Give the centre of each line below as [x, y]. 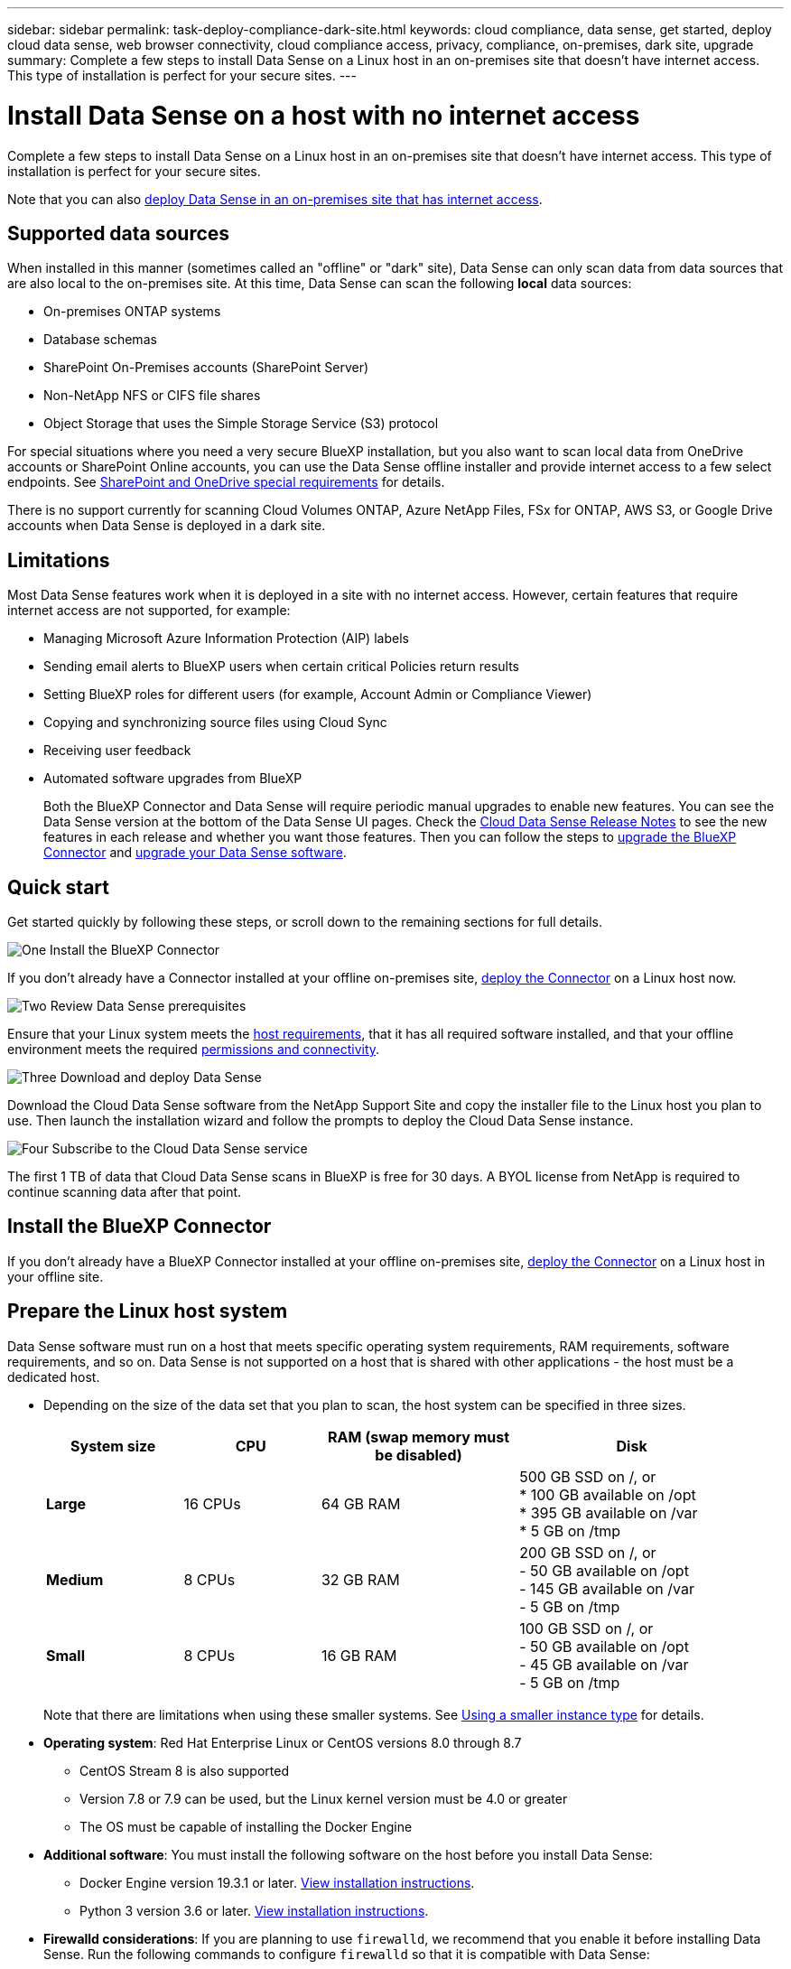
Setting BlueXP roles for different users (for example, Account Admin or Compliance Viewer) [318, 695]
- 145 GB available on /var [607, 1588]
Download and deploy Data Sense [161, 1078]
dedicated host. [54, 1376]
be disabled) [419, 1455]
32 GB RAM [360, 1579]
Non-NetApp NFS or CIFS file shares [152, 396]
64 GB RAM [361, 1503]
